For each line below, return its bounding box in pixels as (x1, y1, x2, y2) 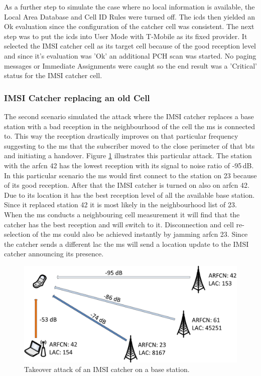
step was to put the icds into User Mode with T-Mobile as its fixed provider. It (4, 31, 247, 41)
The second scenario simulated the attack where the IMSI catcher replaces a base (4, 111, 254, 121)
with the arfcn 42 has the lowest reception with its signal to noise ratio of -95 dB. (4, 160, 254, 170)
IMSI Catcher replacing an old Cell (4, 91, 150, 104)
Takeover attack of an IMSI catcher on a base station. (24, 364, 190, 374)
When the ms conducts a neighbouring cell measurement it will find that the (4, 209, 240, 219)
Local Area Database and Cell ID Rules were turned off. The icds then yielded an (4, 11, 255, 22)
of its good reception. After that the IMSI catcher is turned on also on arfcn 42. (4, 180, 249, 190)
